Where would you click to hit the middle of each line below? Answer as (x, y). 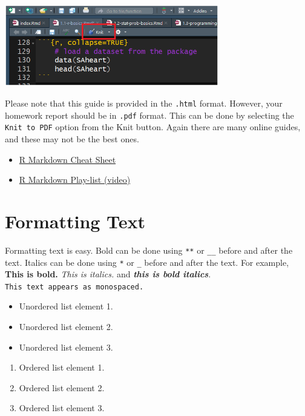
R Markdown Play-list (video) (75, 180)
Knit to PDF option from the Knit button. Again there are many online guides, (153, 127)
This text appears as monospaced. (74, 287)
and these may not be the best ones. (72, 138)
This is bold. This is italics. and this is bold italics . (108, 274)
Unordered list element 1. (66, 306)
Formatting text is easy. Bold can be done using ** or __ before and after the (149, 250)
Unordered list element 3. (66, 347)
